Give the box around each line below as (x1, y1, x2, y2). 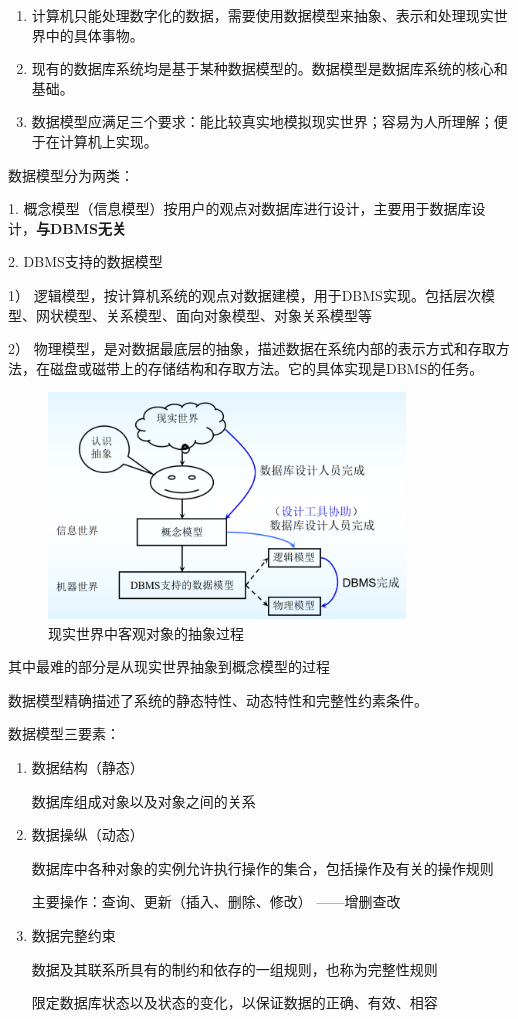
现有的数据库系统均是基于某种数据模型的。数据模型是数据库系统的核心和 (31, 58, 508, 79)
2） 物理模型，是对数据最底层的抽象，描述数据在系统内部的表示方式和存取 (8, 338, 496, 359)
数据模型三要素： (8, 723, 120, 744)
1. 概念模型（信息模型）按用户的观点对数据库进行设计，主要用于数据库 (8, 198, 472, 219)
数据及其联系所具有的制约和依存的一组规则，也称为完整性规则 (31, 958, 438, 979)
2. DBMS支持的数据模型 (8, 251, 163, 272)
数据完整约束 (31, 925, 116, 946)
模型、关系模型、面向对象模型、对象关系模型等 (63, 304, 372, 325)
